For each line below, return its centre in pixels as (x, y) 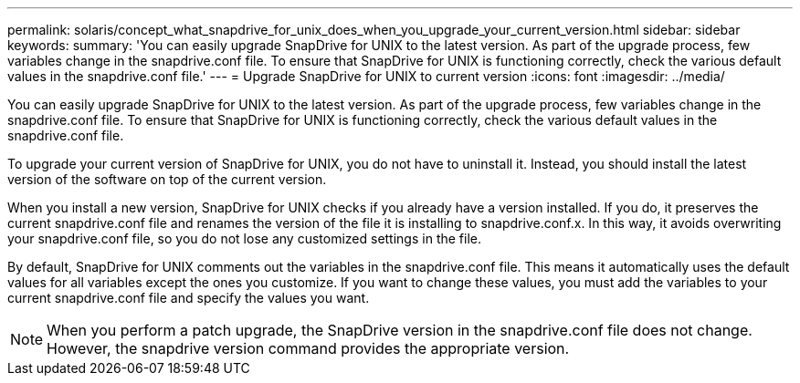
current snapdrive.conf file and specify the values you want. (189, 298)
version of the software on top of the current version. (167, 179)
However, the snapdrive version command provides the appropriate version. (308, 348)
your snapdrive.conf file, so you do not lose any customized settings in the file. (244, 238)
